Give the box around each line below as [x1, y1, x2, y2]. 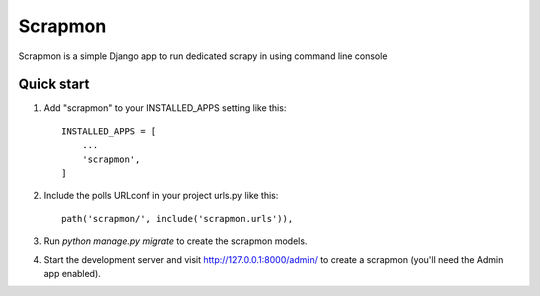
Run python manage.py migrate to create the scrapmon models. [43, 235, 308, 247]
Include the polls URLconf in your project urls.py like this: [43, 190, 279, 202]
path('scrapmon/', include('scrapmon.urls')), [61, 213, 294, 224]
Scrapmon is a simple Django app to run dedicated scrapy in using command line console [18, 50, 388, 62]
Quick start [18, 76, 90, 93]
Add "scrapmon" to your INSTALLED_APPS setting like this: [43, 102, 287, 114]
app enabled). [43, 267, 102, 279]
